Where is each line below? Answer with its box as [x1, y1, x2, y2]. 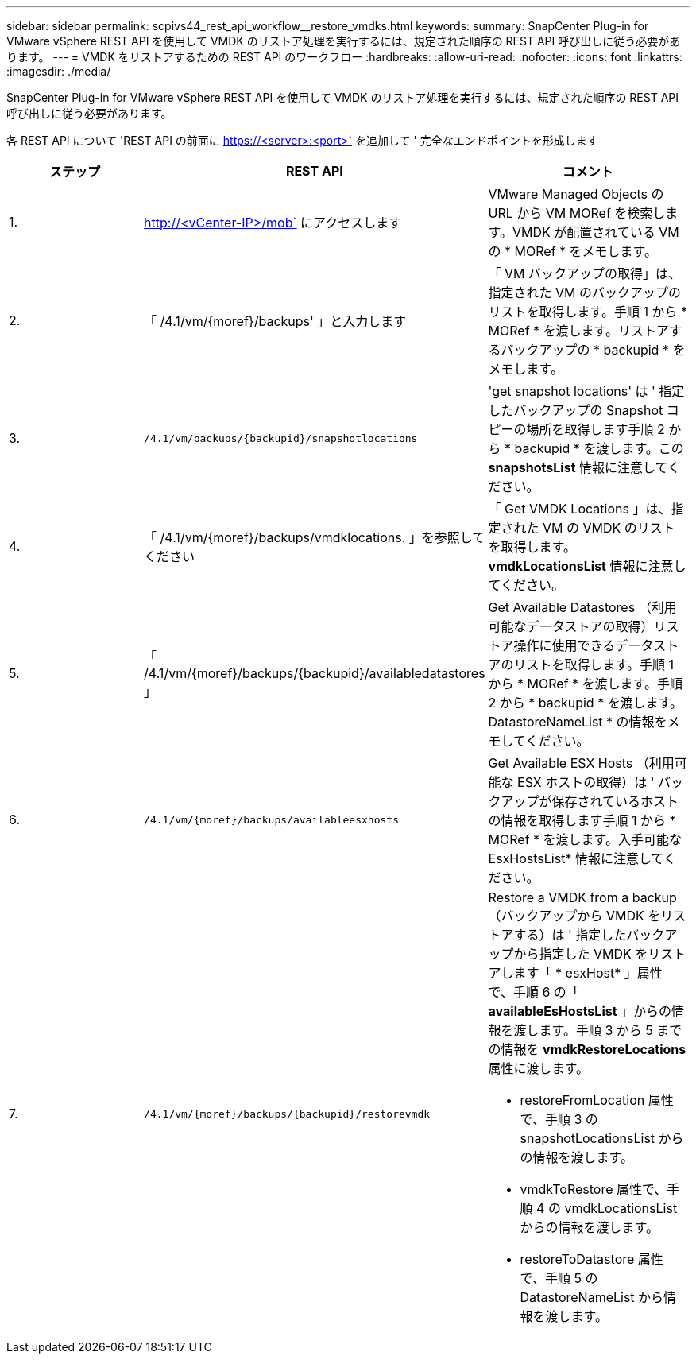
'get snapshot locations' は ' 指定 [488, 383, 685, 399]
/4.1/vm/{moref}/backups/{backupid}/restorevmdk [144, 1107, 431, 1120]
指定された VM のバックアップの [488, 285, 682, 300]
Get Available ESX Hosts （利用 [488, 755, 675, 771]
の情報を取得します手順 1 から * [488, 812, 676, 828]
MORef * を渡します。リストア [488, 323, 669, 339]
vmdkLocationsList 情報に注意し [488, 558, 686, 574]
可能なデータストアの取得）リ [488, 618, 667, 634]
